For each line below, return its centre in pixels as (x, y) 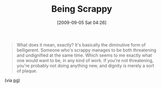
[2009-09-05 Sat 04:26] (82, 22)
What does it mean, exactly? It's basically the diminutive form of (81, 44)
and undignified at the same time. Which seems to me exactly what (84, 55)
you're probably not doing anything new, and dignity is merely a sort (85, 66)
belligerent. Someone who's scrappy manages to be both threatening (86, 50)
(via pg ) (12, 80)
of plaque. (27, 71)
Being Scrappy (82, 9)
